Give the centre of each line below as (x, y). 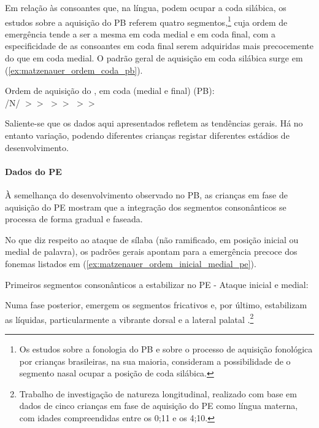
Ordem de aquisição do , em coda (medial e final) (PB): (110, 91)
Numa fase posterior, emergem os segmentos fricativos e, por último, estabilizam (156, 305)
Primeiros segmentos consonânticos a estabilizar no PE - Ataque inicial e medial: (157, 284)
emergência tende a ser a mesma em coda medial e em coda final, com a (140, 33)
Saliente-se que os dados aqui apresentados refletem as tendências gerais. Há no (154, 123)
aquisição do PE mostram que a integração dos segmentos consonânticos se (146, 207)
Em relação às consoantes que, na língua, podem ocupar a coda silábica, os (146, 7)
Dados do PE (33, 171)
